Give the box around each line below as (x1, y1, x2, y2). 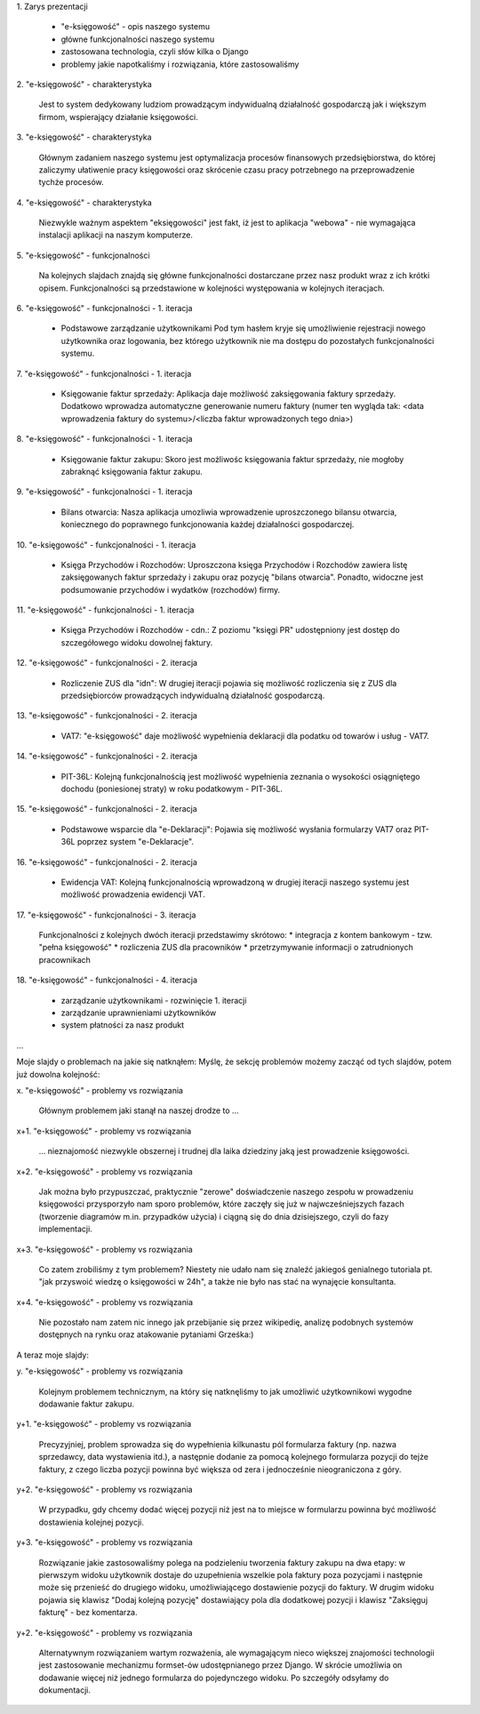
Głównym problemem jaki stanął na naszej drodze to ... (38, 1105, 239, 1116)
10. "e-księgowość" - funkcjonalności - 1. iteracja (16, 539, 196, 550)
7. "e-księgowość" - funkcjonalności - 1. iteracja (16, 368, 192, 379)
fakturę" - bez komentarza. (38, 1607, 138, 1618)
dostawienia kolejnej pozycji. (38, 1517, 144, 1527)
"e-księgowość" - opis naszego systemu (60, 21, 211, 32)
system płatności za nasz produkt (60, 1020, 185, 1030)
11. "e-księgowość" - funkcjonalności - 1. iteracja (16, 605, 195, 615)
